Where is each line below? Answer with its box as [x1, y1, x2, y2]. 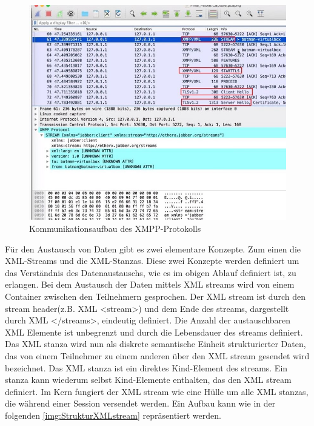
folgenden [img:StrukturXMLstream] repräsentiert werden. [5, 408, 221, 421]
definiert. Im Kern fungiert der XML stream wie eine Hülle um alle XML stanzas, [5, 385, 309, 397]
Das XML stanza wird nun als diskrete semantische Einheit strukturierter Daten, [5, 337, 306, 350]
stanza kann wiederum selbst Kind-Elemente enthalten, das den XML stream [5, 373, 292, 386]
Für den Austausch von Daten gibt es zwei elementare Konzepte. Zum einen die [5, 242, 301, 255]
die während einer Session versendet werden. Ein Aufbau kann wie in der [5, 397, 276, 410]
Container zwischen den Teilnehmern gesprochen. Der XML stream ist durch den [5, 290, 306, 303]
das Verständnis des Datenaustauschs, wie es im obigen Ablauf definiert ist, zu [5, 266, 296, 279]
